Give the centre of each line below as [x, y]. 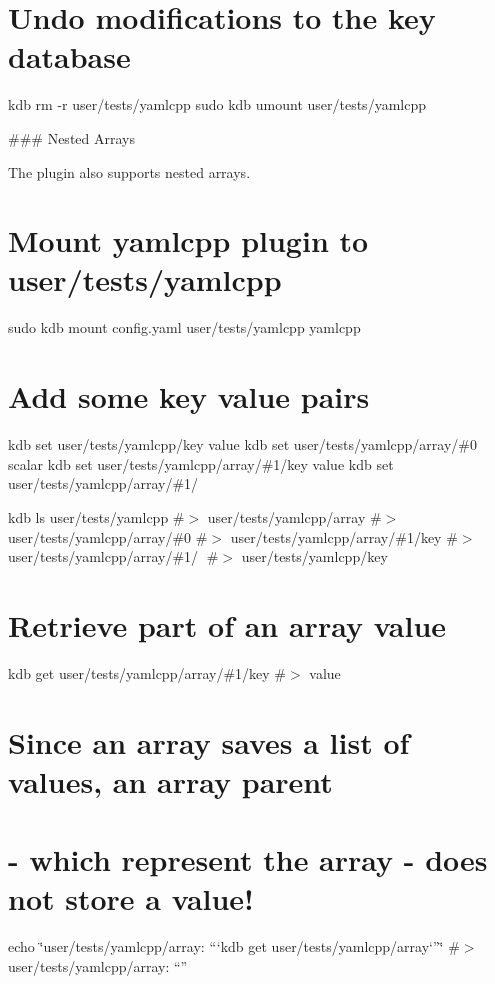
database [69, 56]
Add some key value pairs [189, 396]
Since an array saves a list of [209, 741]
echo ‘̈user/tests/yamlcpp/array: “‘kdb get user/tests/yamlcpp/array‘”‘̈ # [234, 946]
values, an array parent [170, 780]
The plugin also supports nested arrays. [129, 171]
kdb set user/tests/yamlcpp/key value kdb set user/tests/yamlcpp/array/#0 [242, 444]
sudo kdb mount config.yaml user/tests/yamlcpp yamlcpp [184, 327]
